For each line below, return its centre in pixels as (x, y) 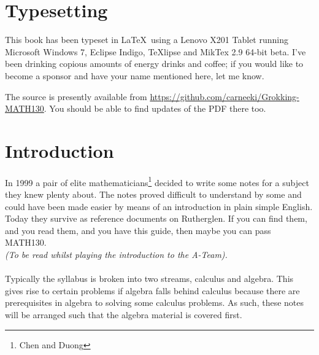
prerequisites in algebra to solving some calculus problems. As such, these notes (154, 302)
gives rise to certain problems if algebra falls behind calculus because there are (152, 290)
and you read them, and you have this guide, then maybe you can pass (138, 230)
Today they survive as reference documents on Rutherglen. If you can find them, (156, 218)
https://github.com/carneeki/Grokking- (225, 96)
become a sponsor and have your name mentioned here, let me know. (135, 75)
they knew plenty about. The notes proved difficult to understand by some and (153, 194)
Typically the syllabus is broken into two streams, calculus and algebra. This (149, 279)
